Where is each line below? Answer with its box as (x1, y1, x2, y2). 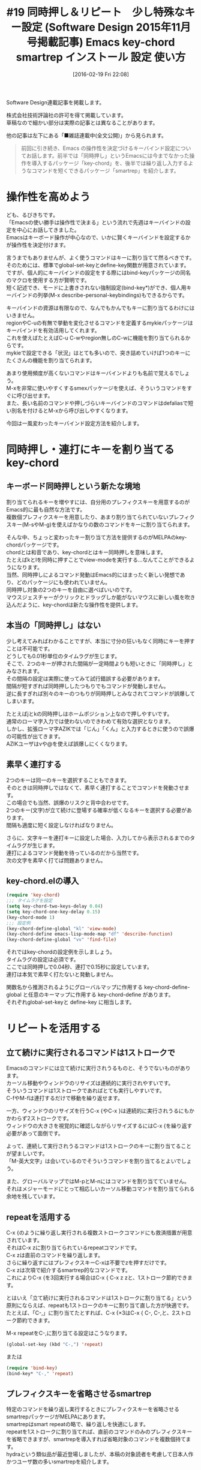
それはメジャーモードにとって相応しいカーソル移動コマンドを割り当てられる (6, 1185, 195, 1192)
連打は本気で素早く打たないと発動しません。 (6, 971, 117, 978)
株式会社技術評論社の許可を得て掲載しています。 (6, 112, 127, 119)
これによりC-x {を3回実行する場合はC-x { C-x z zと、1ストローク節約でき (6, 1274, 188, 1281)
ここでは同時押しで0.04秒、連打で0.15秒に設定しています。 (6, 963, 153, 970)
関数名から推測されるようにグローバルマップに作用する (6, 984, 143, 991)
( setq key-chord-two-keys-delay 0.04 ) (6, 903, 103, 909)
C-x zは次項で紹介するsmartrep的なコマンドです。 (6, 1267, 131, 1273)
